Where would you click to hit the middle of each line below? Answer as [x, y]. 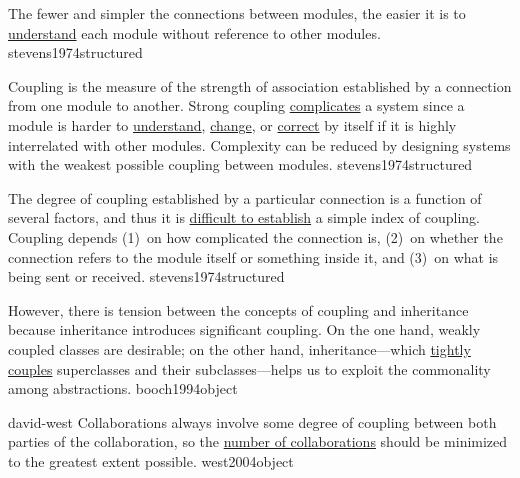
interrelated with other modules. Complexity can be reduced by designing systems [259, 144]
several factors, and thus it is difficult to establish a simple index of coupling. [244, 217]
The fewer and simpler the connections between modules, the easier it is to [237, 13]
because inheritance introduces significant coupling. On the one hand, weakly [244, 329]
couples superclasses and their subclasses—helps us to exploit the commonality [249, 368]
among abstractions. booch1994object [123, 388]
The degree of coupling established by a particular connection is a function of [245, 197]
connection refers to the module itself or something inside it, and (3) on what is [253, 256]
